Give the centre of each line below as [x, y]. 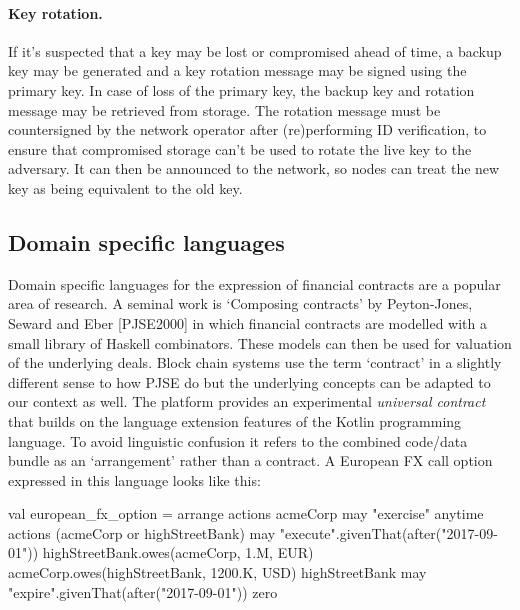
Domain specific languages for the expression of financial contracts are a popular [254, 283]
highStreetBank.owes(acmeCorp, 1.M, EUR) [178, 552]
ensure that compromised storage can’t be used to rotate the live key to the [240, 148]
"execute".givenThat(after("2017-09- [388, 532]
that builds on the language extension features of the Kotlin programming [235, 420]
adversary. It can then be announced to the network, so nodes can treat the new [254, 168]
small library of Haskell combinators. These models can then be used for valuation [260, 342]
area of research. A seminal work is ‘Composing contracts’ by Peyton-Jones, [240, 303]
